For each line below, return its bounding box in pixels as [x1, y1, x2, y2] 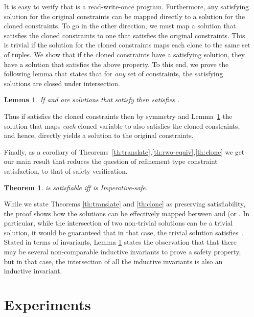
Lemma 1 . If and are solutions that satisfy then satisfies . [4, 94, 180, 105]
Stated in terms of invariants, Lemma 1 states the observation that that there [4, 237, 237, 247]
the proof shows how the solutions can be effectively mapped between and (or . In [4, 208, 250, 218]
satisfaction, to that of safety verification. [4, 165, 128, 176]
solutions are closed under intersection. [4, 78, 120, 88]
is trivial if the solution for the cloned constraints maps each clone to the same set [4, 40, 251, 50]
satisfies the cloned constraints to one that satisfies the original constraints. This [4, 30, 245, 40]
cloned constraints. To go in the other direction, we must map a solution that [4, 21, 236, 31]
